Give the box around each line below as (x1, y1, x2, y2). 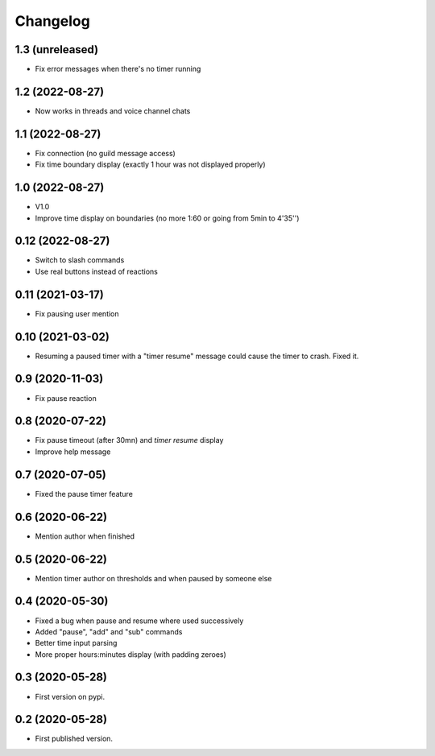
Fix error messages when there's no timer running (35, 64, 201, 74)
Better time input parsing (35, 638, 118, 648)
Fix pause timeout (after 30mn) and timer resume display (35, 436, 224, 445)
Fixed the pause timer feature (35, 489, 133, 498)
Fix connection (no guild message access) (35, 148, 176, 158)
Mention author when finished (35, 531, 135, 541)
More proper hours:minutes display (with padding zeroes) (35, 649, 227, 659)
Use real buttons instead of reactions (35, 266, 159, 276)
